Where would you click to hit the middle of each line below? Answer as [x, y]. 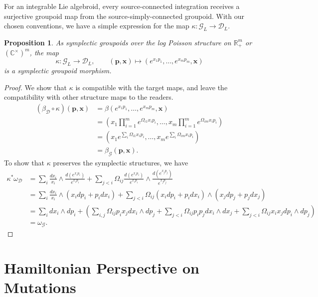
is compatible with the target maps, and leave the [152, 87]
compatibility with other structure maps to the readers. [89, 97]
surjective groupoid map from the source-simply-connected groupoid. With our [124, 16]
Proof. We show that [36, 87]
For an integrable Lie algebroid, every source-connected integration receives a [122, 6]
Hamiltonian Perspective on [102, 268]
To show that [24, 162]
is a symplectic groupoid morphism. [58, 71]
